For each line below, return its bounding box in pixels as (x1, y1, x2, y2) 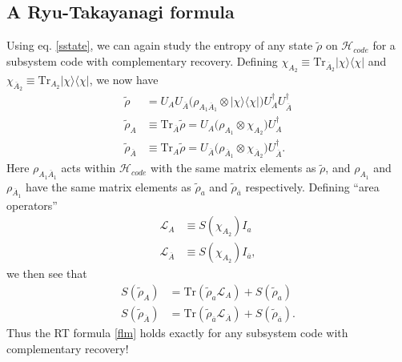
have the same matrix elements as (26, 178, 191, 195)
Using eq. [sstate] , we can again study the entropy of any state (6, 37, 313, 54)
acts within (61, 159, 116, 176)
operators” (6, 196, 58, 213)
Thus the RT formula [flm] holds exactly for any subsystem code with (6, 324, 348, 341)
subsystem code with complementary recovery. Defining (6, 52, 278, 69)
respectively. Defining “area (245, 178, 380, 195)
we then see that (6, 265, 87, 282)
